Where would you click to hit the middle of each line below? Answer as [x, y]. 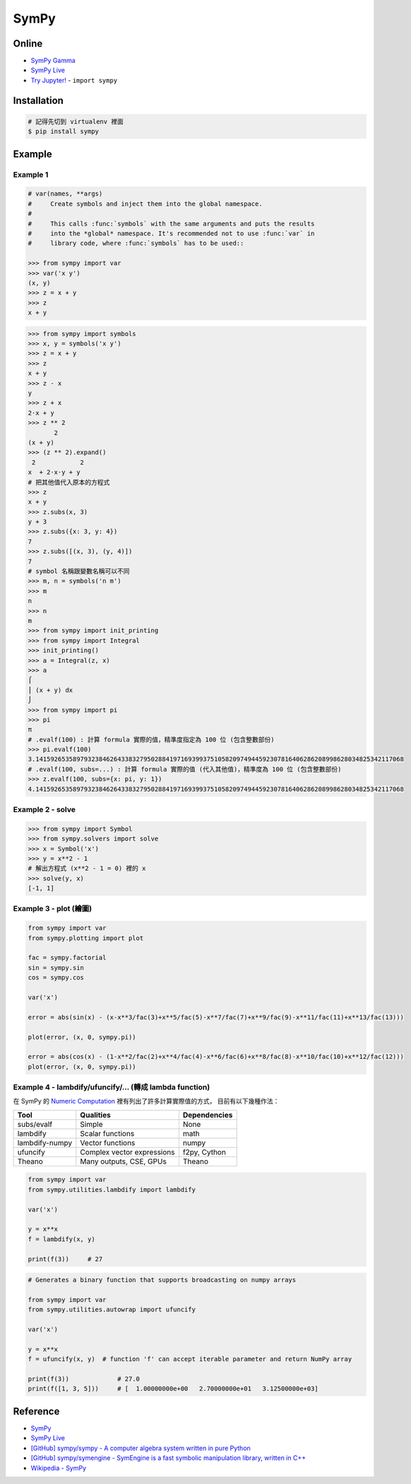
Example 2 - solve [44, 809]
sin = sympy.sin [56, 968]
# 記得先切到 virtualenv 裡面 [76, 121]
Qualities [95, 1115]
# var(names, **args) [65, 194]
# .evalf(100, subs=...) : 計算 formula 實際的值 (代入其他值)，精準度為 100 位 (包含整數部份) [185, 769]
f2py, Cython [204, 1152]
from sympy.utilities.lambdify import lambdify [112, 1189]
